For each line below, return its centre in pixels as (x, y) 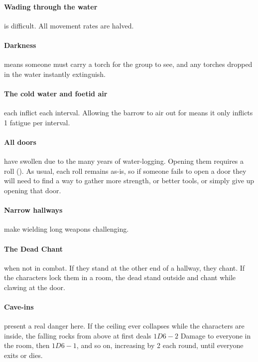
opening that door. (33, 190)
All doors (20, 142)
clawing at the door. (35, 287)
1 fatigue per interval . (37, 122)
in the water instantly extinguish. (55, 74)
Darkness (20, 45)
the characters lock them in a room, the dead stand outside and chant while (120, 277)
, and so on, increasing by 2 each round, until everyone (160, 345)
